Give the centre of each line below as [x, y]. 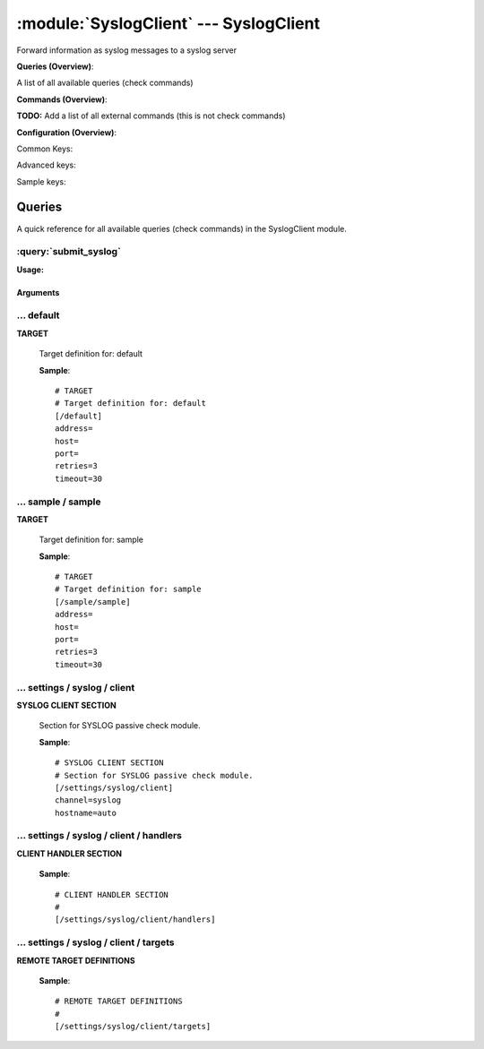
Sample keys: [41, 181]
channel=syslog [88, 800]
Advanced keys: [46, 165]
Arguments [38, 292]
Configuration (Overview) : [66, 132]
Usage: [30, 270]
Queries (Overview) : [55, 66]
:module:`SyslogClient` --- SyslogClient [168, 23]
